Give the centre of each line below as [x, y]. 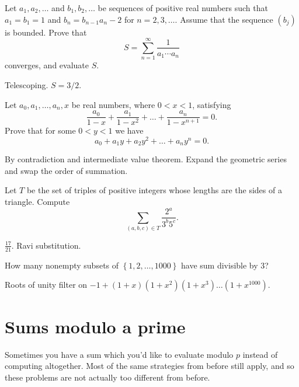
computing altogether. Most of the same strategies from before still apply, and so [149, 366]
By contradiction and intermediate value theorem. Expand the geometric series [146, 159]
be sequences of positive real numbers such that [183, 8]
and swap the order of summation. [66, 170]
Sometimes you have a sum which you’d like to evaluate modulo [119, 354]
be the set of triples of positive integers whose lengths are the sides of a [154, 190]
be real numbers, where [113, 104]
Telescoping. [27, 84]
